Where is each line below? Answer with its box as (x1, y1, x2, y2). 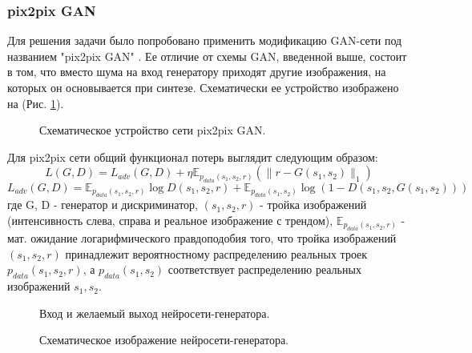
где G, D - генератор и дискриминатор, (7, 196, 198, 213)
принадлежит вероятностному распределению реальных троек (65, 245, 368, 262)
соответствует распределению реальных (167, 261, 361, 278)
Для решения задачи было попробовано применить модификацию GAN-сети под (7, 32, 402, 49)
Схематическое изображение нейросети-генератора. (39, 331, 289, 348)
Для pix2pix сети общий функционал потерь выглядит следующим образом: (7, 148, 378, 165)
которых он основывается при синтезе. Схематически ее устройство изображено (7, 79, 399, 95)
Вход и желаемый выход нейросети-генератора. (39, 304, 270, 321)
